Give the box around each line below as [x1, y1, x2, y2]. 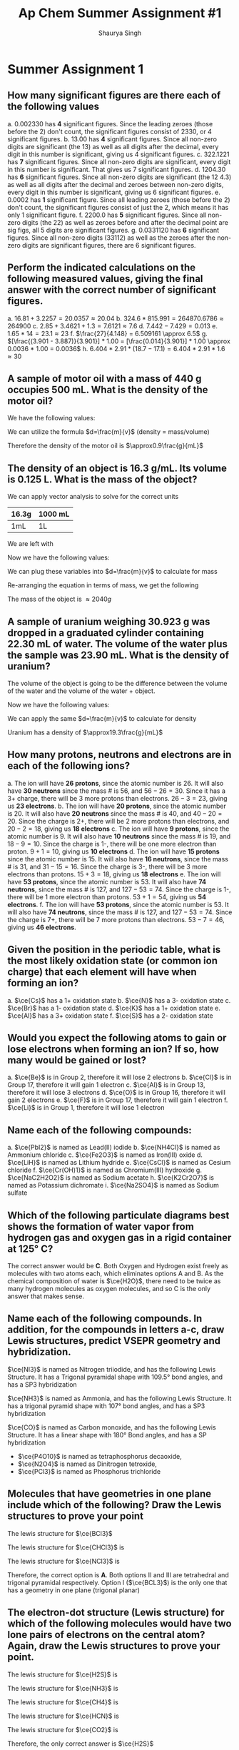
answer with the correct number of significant [7, 284, 216, 296]
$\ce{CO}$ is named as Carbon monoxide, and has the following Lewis [7, 1422, 216, 1432]
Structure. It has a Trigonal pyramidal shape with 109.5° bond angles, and [7, 1372, 223, 1381]
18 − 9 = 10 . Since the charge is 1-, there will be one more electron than [7, 839, 217, 848]
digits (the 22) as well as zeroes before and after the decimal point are [22, 218, 228, 226]
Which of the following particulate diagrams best [7, 1209, 230, 1221]
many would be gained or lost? [7, 1054, 146, 1066]
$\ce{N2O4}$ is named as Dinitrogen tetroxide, [17, 1460, 157, 1468]
